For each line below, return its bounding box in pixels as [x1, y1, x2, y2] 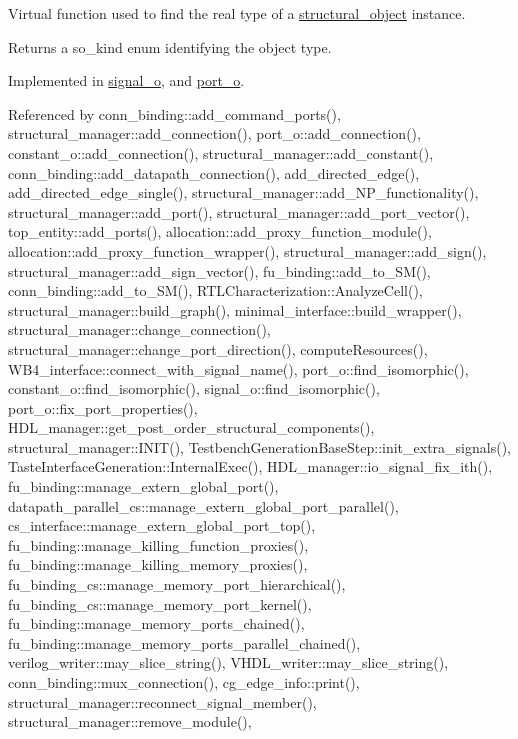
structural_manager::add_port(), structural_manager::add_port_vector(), [8, 201, 470, 222]
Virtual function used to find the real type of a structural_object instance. [8, 3, 466, 23]
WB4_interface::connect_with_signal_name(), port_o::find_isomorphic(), [8, 358, 469, 379]
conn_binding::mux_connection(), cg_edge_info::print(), [8, 672, 360, 692]
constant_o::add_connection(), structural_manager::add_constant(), [8, 142, 434, 163]
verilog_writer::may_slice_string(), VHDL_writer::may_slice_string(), [8, 652, 449, 673]
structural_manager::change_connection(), [8, 319, 271, 340]
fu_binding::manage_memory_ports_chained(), [8, 613, 305, 634]
